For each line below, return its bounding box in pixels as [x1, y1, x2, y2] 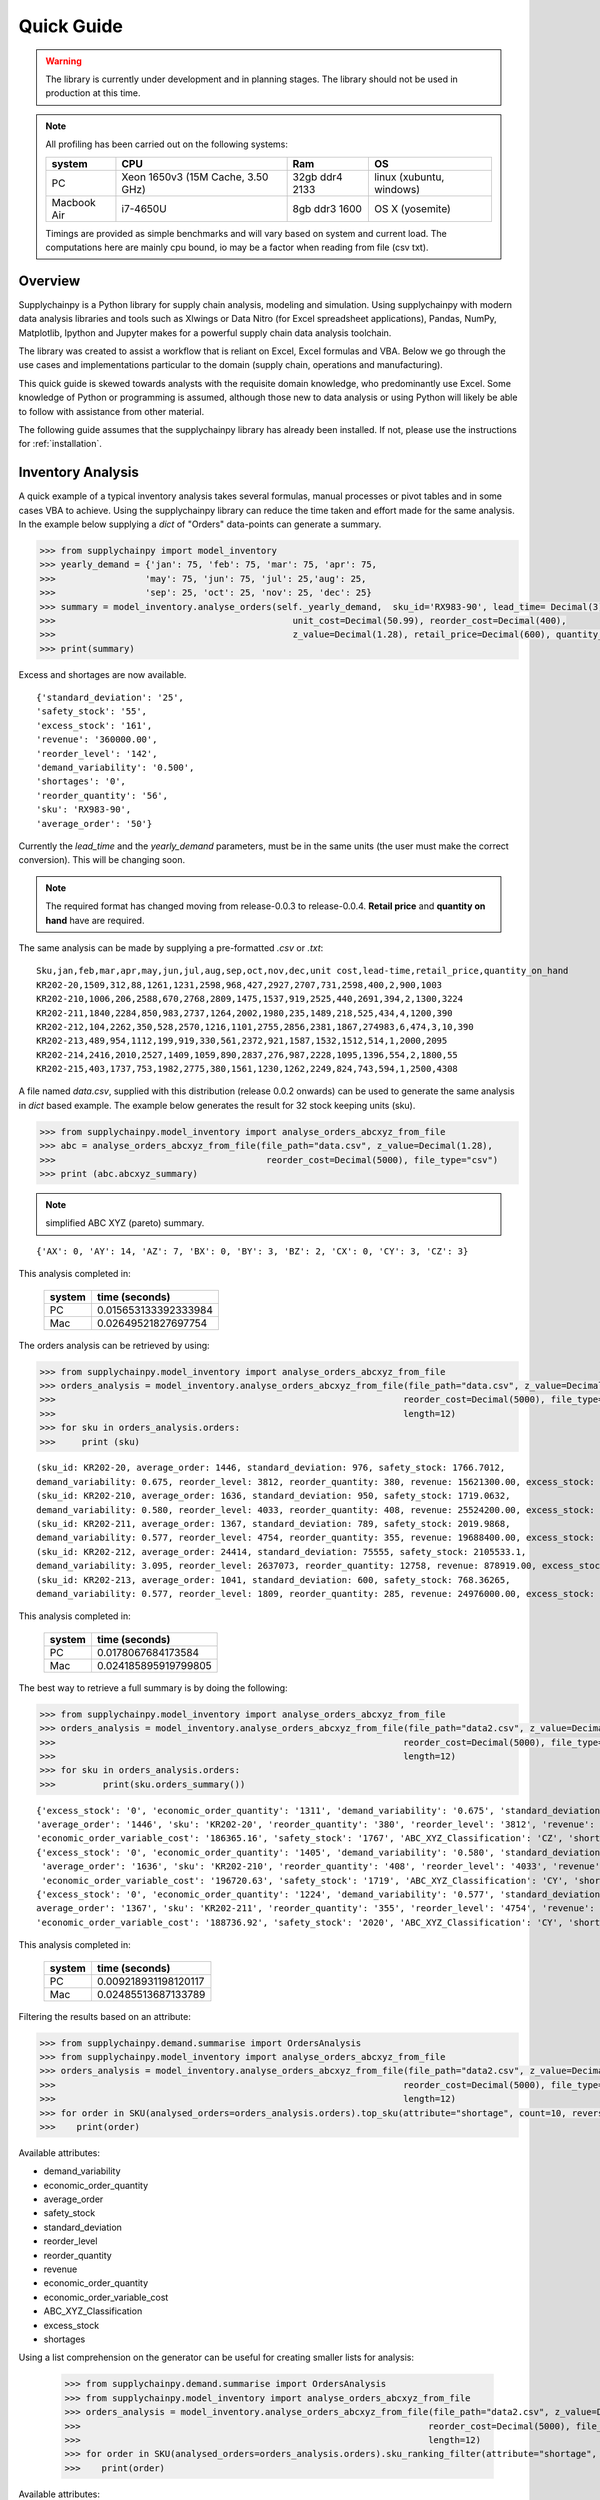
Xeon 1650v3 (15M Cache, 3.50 [121, 170, 269, 184]
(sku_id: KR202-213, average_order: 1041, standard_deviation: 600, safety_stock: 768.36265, [36, 1574, 511, 1585]
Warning [45, 55, 82, 67]
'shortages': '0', [36, 776, 127, 787]
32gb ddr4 [292, 170, 344, 184]
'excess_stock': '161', [36, 720, 153, 731]
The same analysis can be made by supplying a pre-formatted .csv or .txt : [18, 941, 324, 954]
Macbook [51, 195, 97, 209]
